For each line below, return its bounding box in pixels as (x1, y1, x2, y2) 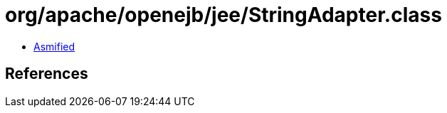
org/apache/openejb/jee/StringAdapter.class (5, 3, 442, 27)
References (5, 65, 88, 83)
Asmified (33, 40, 75, 53)
